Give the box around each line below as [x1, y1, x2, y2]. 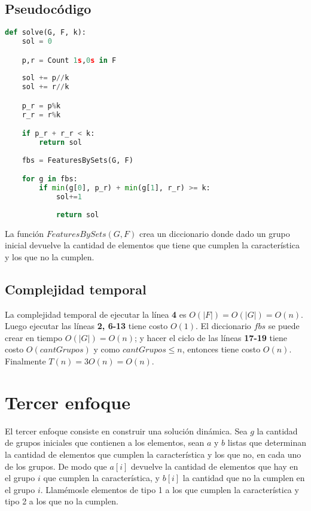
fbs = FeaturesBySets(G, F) [22, 156, 133, 165]
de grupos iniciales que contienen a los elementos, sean [5, 436, 205, 449]
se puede [268, 320, 300, 332]
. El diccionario [196, 320, 251, 332]
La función [5, 227, 44, 239]
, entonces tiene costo [182, 343, 261, 355]
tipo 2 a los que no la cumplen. [5, 495, 118, 507]
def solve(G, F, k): [5, 28, 87, 37]
